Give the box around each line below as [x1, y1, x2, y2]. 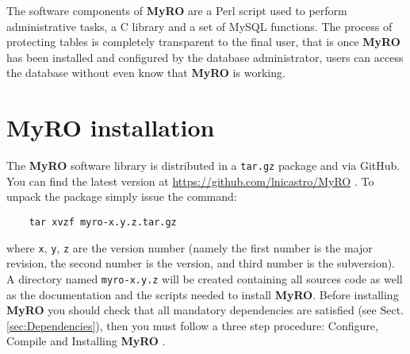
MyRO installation [6, 111, 215, 144]
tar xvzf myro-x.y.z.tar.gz [29, 216, 177, 228]
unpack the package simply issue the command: [6, 188, 237, 205]
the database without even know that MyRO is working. [6, 64, 285, 81]
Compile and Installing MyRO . [6, 333, 166, 349]
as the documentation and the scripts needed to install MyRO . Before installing [6, 286, 399, 302]
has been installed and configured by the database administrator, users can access [6, 48, 404, 65]
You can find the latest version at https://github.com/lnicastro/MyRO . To [6, 172, 374, 189]
